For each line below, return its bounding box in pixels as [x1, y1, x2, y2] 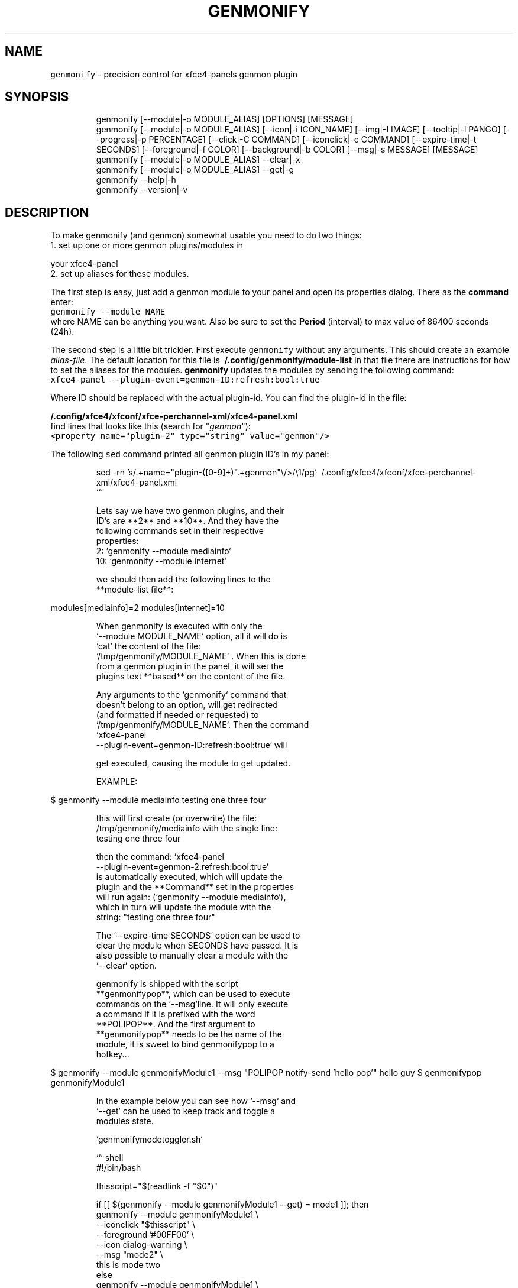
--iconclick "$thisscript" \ [96, 1219, 196, 1230]
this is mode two [96, 1260, 160, 1270]
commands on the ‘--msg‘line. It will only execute [96, 999, 289, 1009]
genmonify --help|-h [96, 174, 176, 185]
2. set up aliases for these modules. [50, 268, 189, 279]
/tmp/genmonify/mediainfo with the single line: [96, 823, 277, 834]
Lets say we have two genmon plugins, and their [96, 506, 284, 516]
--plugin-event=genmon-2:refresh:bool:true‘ [96, 862, 268, 872]
